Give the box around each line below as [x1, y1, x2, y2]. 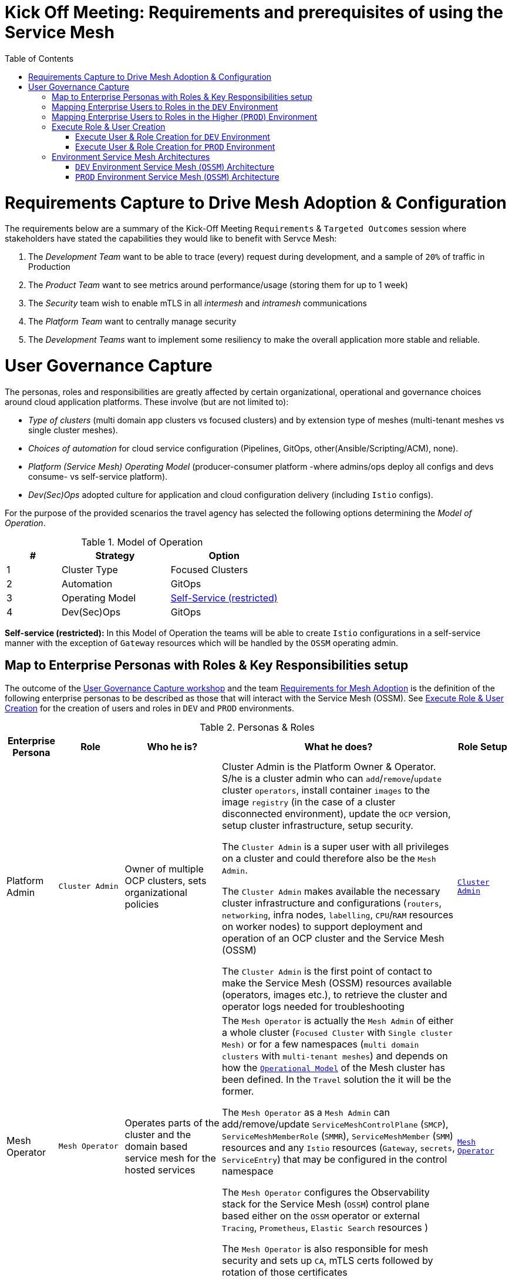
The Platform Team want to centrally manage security [28, 316, 237, 327]
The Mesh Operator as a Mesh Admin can [222, 1106, 390, 1118]
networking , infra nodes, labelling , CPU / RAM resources [222, 908, 453, 921]
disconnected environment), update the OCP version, [222, 807, 451, 820]
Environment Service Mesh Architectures [52, 151, 210, 162]
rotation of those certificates [222, 1266, 348, 1278]
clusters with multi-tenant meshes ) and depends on [222, 1049, 448, 1062]
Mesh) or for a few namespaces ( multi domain [222, 1038, 419, 1050]
